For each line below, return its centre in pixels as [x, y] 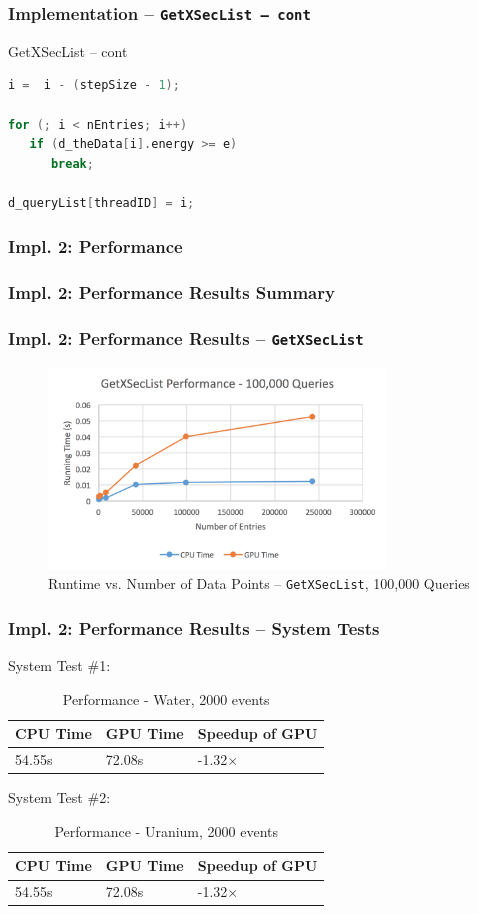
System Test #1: [59, 665]
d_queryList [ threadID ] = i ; [101, 202]
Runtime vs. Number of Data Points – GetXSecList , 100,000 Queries [259, 583]
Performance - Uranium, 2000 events [166, 830]
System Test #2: [59, 797]
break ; [72, 163]
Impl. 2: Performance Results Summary [171, 292]
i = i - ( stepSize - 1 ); [94, 85]
